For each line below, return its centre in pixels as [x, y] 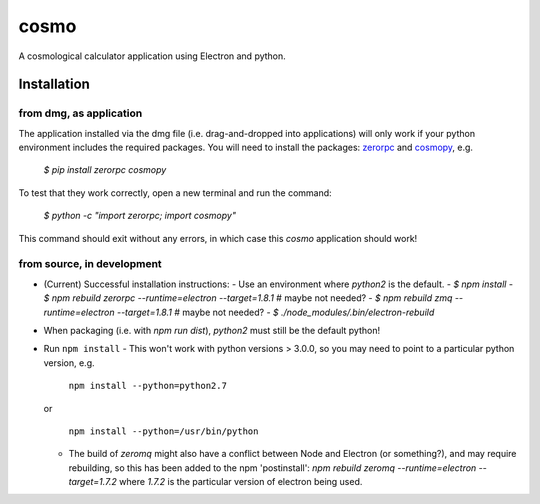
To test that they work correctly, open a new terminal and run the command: [175, 192]
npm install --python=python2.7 [147, 386]
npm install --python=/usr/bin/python [163, 431]
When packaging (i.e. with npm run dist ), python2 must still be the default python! [211, 330]
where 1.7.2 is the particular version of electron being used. [240, 482]
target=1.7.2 [92, 482]
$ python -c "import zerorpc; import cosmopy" [140, 216]
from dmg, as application [80, 113]
